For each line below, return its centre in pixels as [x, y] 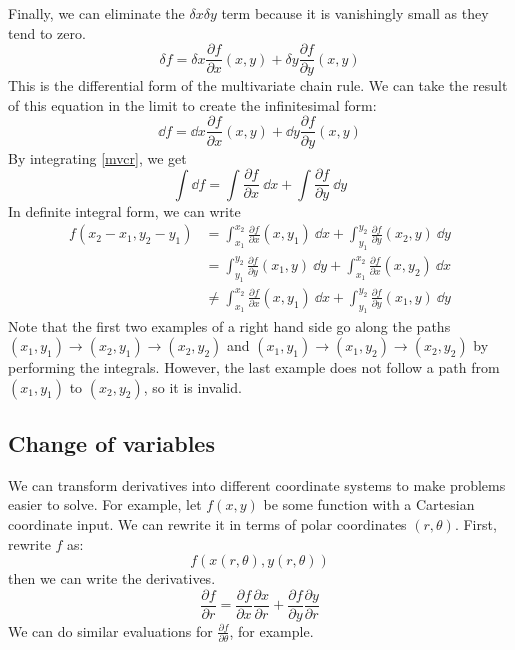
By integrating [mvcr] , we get [97, 157]
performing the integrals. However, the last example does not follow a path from [254, 367]
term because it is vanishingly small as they [355, 13]
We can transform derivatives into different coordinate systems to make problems [257, 484]
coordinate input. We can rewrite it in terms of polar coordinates [207, 524]
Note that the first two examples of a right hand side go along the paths [229, 325]
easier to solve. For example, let [105, 504]
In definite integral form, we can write [124, 210]
